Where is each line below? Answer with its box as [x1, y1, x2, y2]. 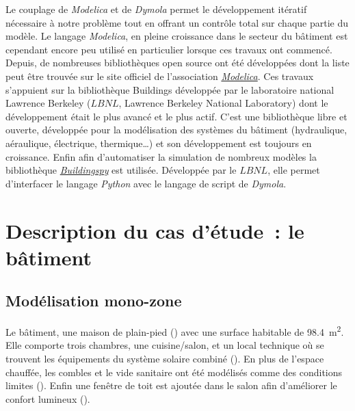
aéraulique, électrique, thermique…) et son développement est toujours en [5, 135, 312, 150]
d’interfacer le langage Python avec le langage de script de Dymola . [5, 176, 287, 190]
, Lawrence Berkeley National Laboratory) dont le [118, 96, 328, 110]
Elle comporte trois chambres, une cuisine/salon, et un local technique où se [5, 338, 324, 352]
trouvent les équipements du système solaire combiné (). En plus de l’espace [5, 351, 324, 365]
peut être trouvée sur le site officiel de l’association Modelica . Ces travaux [5, 68, 314, 83]
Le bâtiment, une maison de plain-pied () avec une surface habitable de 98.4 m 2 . [5, 323, 344, 339]
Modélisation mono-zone [5, 290, 182, 311]
